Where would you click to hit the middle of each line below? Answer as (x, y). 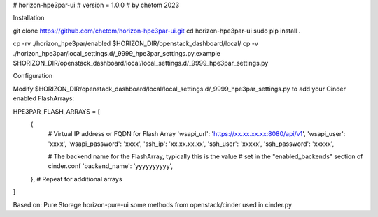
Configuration (33, 76)
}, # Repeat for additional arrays (76, 179)
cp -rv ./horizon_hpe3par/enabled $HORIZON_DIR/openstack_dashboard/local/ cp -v (136, 44)
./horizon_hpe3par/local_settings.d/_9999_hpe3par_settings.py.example (117, 53)
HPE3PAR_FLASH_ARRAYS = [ (57, 111)
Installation (29, 18)
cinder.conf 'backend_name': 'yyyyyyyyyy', (111, 166)
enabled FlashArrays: (44, 98)
